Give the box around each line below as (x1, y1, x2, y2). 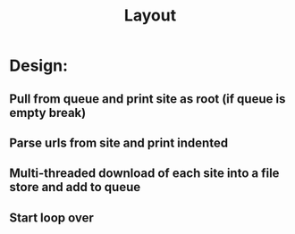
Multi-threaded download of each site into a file (9, 166, 280, 181)
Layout (123, 5, 177, 26)
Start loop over (9, 210, 94, 225)
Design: (9, 55, 69, 76)
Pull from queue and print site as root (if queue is (9, 91, 286, 106)
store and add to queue (9, 180, 141, 195)
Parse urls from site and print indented (9, 135, 229, 150)
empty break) (9, 104, 87, 121)
